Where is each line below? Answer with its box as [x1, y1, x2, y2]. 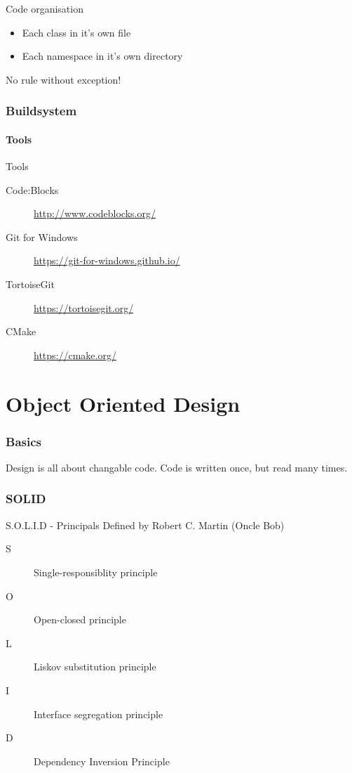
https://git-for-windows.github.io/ [34, 253, 180, 268]
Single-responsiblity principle [34, 564, 158, 579]
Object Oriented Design [6, 389, 241, 417]
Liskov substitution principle [34, 659, 156, 674]
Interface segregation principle [34, 706, 163, 721]
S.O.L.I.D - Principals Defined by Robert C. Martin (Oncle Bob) [6, 517, 285, 532]
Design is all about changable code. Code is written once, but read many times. [6, 460, 348, 474]
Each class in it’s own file [22, 25, 131, 39]
